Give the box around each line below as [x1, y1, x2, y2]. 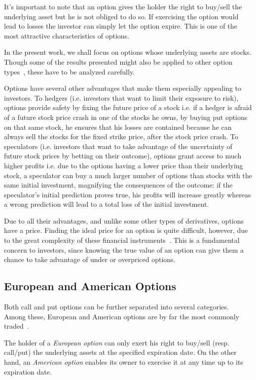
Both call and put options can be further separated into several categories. [4, 302, 229, 312]
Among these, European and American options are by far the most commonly [4, 311, 239, 321]
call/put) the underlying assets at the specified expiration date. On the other [4, 347, 237, 357]
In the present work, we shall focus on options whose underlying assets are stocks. [4, 47, 252, 57]
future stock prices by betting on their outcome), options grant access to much [4, 151, 242, 161]
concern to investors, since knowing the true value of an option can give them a [4, 244, 244, 255]
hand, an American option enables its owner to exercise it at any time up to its [4, 357, 243, 367]
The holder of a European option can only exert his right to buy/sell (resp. [4, 337, 229, 347]
